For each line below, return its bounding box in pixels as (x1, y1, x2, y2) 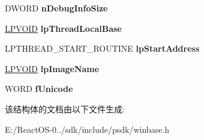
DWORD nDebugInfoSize (5, 2, 108, 14)
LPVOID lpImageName (5, 62, 100, 75)
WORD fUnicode (5, 82, 73, 95)
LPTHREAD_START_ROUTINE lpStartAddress (5, 42, 200, 55)
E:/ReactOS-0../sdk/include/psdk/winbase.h (5, 123, 170, 135)
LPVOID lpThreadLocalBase (5, 22, 122, 34)
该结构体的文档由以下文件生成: (5, 102, 125, 115)
